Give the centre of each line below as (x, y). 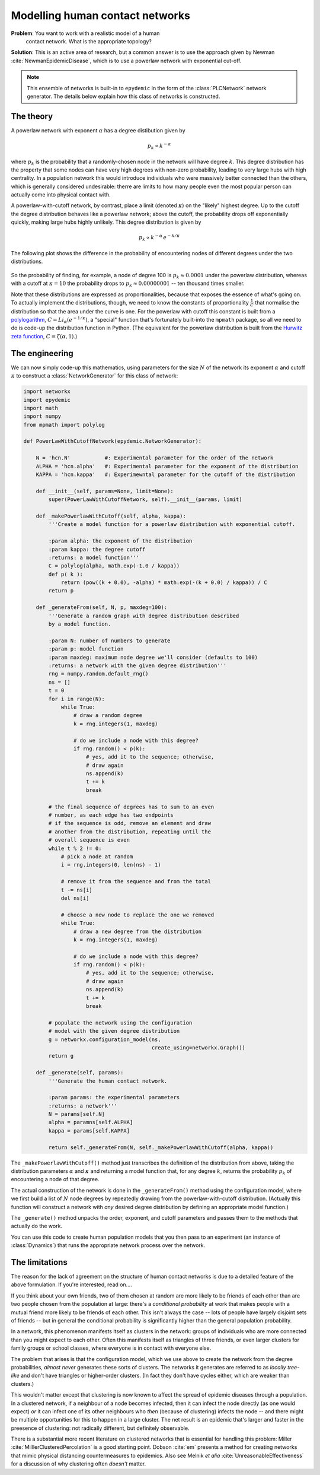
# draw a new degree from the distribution (137, 931)
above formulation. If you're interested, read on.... (72, 1284)
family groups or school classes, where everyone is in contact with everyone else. (111, 1348)
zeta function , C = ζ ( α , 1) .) (44, 336)
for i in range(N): (76, 699)
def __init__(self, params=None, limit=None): (105, 491)
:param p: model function (86, 649)
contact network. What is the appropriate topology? (89, 41)
